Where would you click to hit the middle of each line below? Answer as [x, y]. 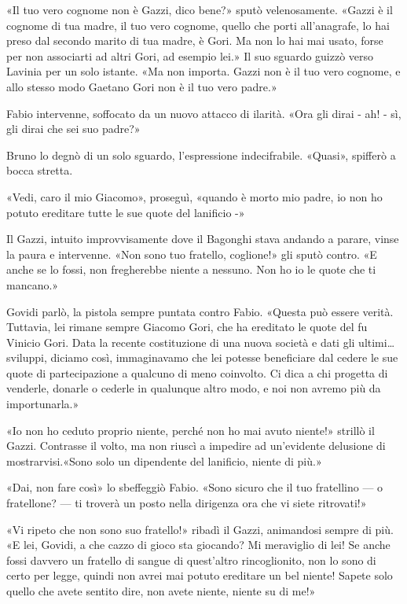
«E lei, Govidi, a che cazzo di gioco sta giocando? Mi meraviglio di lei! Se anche [198, 545]
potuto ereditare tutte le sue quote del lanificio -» [126, 212]
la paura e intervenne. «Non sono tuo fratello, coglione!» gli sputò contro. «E [192, 254]
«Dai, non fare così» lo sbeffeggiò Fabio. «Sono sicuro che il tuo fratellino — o [195, 487]
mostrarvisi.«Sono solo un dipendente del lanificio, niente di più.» [164, 460]
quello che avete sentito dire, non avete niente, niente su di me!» [161, 591]
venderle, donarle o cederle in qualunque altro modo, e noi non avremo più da [194, 388]
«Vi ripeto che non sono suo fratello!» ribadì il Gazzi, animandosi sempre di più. [200, 529]
